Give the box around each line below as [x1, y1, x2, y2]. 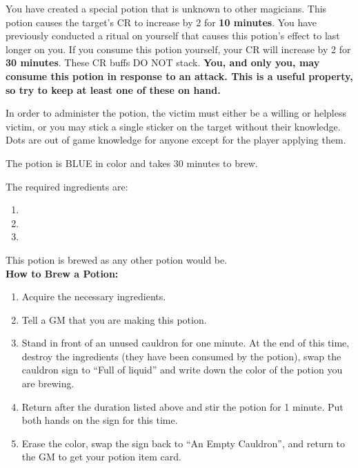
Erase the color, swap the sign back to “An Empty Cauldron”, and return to [21, 436, 346, 450]
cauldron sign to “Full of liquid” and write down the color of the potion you [21, 362, 343, 377]
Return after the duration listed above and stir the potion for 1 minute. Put [21, 399, 344, 413]
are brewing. [21, 376, 74, 391]
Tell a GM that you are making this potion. [21, 312, 207, 326]
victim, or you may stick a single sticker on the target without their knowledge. [6, 119, 341, 133]
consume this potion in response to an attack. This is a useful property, [6, 68, 353, 83]
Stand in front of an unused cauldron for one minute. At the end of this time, [21, 335, 350, 350]
